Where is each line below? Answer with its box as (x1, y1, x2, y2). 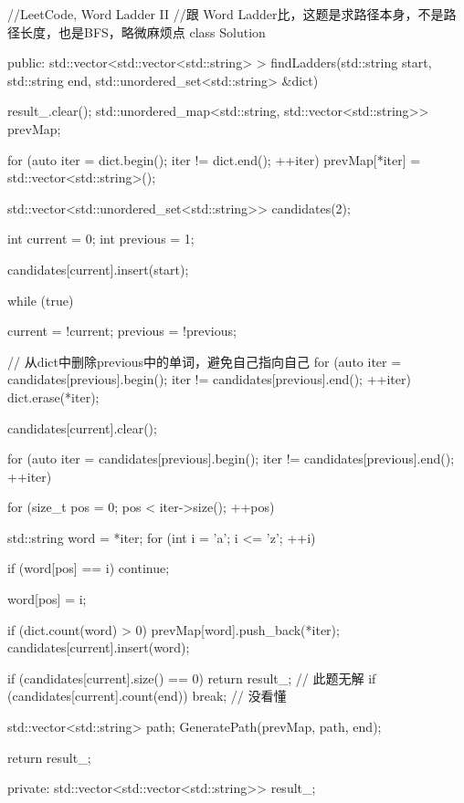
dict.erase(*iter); (7, 387, 100, 406)
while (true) (7, 290, 74, 309)
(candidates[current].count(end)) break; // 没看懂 (7, 686, 287, 705)
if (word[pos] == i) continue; (7, 558, 170, 578)
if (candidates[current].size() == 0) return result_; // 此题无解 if (7, 668, 376, 687)
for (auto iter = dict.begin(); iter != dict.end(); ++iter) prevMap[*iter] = (7, 150, 421, 169)
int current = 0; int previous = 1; (7, 229, 195, 248)
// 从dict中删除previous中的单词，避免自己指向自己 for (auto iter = (7, 351, 402, 370)
